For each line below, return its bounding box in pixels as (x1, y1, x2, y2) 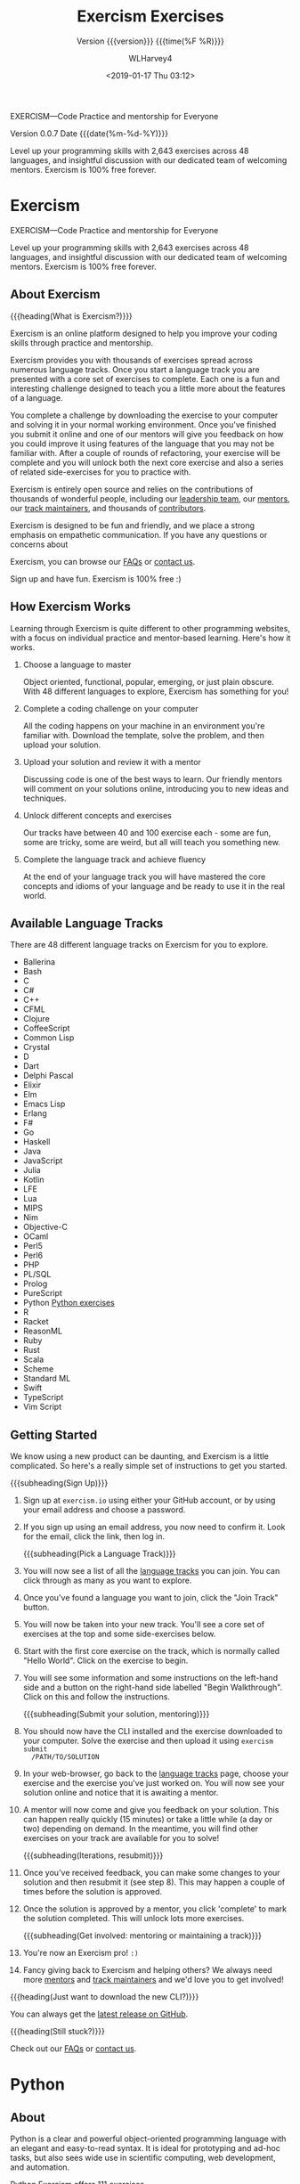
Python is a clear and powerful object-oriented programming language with (10, 2133, 287, 2144)
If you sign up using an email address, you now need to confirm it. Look (22, 1521, 286, 1533)
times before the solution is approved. (22, 1887, 163, 1897)
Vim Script (22, 1401, 61, 1413)
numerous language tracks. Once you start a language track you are (10, 363, 261, 375)
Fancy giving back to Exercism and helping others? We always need (22, 1965, 272, 1976)
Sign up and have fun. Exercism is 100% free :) (10, 573, 182, 584)
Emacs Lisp (22, 1098, 66, 1110)
